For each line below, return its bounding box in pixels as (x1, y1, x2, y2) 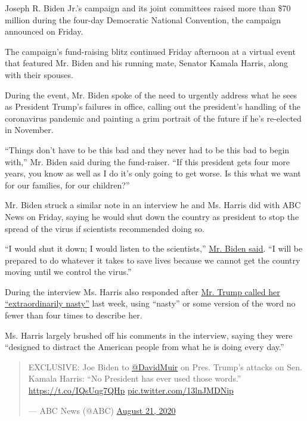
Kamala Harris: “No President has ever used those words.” (28, 372, 241, 385)
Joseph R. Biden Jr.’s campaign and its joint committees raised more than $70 (5, 2, 291, 14)
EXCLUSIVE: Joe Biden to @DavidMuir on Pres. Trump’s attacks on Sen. (28, 360, 302, 373)
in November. (5, 123, 54, 136)
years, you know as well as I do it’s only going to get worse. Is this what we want (5, 167, 301, 179)
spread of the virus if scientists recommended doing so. (5, 222, 205, 234)
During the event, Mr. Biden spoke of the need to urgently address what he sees (5, 88, 297, 101)
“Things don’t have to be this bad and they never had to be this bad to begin (5, 143, 290, 156)
